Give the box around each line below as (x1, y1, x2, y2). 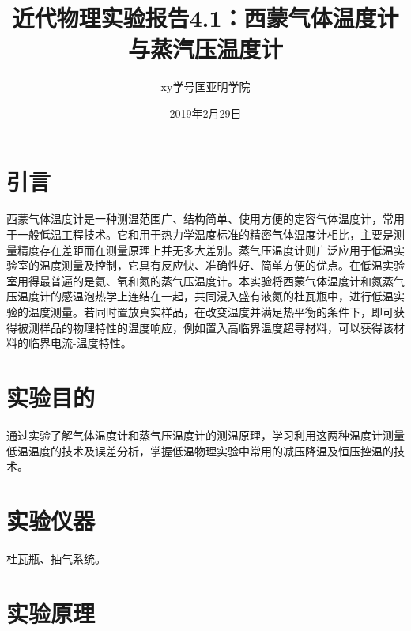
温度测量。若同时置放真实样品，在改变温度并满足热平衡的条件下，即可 (28, 304, 394, 319)
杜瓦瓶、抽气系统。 (6, 550, 106, 566)
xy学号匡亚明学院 (160, 78, 251, 95)
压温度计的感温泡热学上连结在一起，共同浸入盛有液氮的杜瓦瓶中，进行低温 (6, 288, 394, 304)
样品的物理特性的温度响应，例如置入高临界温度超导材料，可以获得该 (39, 319, 394, 335)
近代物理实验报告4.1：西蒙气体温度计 (12, 2, 399, 34)
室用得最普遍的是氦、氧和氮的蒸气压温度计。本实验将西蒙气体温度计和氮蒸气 (6, 272, 405, 289)
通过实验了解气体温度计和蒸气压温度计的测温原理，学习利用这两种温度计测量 (6, 426, 405, 443)
